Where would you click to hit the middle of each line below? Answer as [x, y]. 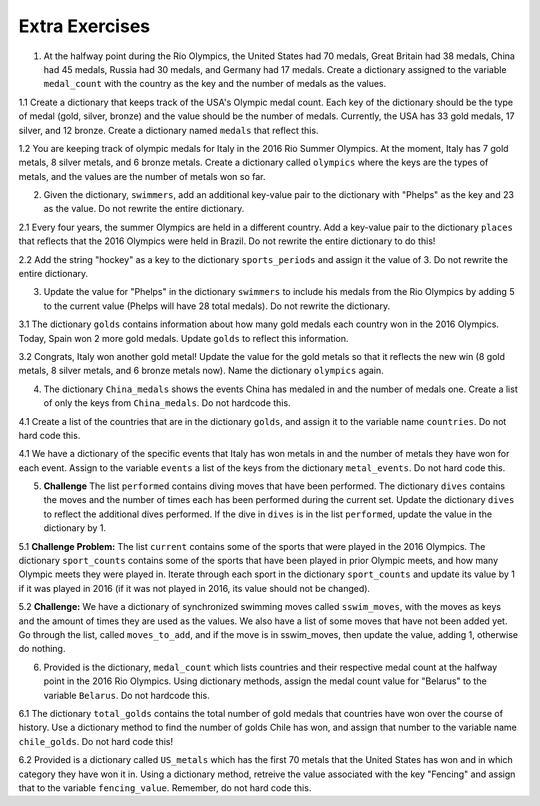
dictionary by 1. [75, 528]
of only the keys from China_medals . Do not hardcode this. [167, 403]
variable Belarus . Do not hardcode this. [126, 695]
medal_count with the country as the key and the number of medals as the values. [215, 84]
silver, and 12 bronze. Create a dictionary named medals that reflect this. [168, 130]
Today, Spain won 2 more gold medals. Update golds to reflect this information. [183, 338]
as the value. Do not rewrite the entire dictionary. [144, 209]
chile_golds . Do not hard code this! [96, 741]
